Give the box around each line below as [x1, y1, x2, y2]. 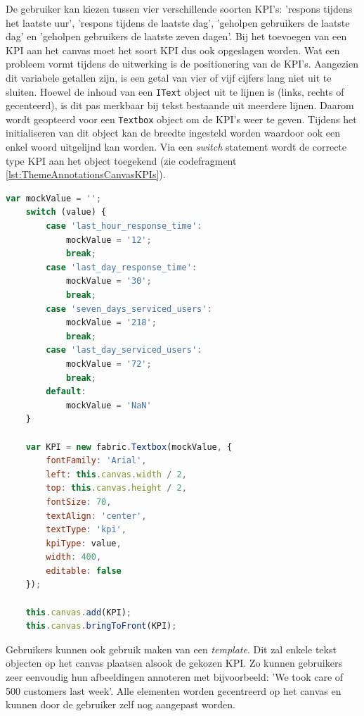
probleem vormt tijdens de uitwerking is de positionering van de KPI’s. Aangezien [6, 56, 358, 71]
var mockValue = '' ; [6, 193, 102, 203]
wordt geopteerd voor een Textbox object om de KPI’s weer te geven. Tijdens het [6, 111, 357, 126]
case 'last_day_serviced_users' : [46, 345, 202, 356]
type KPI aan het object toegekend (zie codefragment [6, 153, 237, 168]
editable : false [46, 565, 122, 576]
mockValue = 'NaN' [65, 400, 152, 410]
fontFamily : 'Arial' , [46, 456, 147, 466]
